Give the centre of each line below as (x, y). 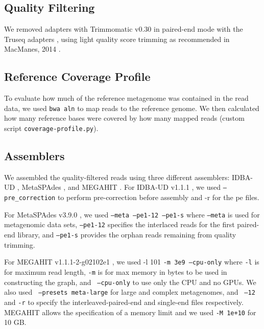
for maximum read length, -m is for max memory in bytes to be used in (116, 272)
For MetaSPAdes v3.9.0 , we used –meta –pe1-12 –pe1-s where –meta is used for (132, 214)
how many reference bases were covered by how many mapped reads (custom (124, 118)
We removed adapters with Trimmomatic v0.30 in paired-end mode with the (124, 29)
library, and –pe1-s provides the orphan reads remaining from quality (127, 235)
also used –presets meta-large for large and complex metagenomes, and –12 (130, 292)
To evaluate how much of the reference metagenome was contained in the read (126, 98)
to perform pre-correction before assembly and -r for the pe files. (158, 197)
